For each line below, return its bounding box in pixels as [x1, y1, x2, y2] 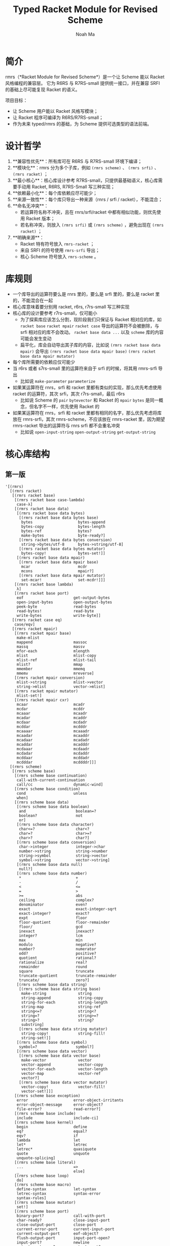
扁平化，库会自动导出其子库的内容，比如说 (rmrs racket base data [20, 341, 161, 348]
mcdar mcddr [16, 706, 85, 711]
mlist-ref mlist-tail [16, 657, 96, 663]
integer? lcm [18, 933, 83, 938]
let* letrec [16, 1142, 87, 1147]
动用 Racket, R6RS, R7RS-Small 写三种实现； [21, 183, 115, 190]
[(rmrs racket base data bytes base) [18, 515, 99, 520]
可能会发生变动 [20, 335, 52, 341]
